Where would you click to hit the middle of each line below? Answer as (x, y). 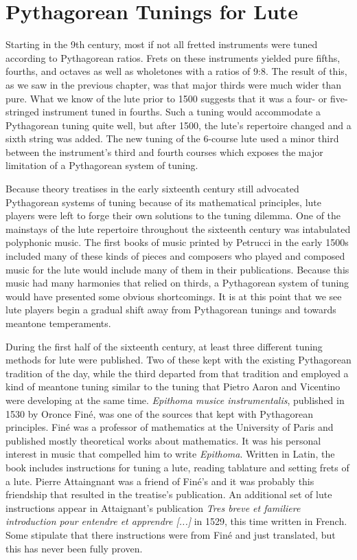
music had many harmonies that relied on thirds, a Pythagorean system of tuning (177, 283)
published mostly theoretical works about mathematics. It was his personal (163, 440)
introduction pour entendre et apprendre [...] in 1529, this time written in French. (176, 521)
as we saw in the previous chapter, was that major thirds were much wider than (174, 84)
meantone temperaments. (58, 323)
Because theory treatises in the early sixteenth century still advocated (152, 189)
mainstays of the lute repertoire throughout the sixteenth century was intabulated (178, 228)
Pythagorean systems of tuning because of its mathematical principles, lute (164, 202)
